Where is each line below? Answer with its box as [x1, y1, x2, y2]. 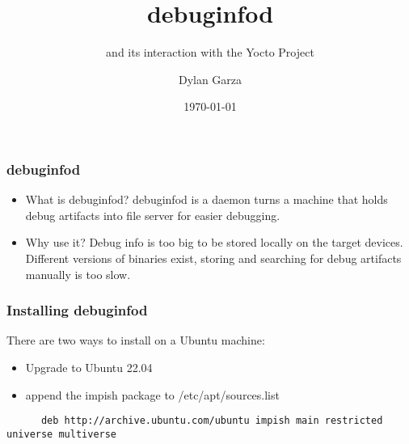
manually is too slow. [25, 265, 131, 282]
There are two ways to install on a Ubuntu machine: [6, 332, 265, 349]
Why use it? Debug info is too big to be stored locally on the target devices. [25, 234, 403, 251]
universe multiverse [6, 428, 117, 440]
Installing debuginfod [6, 300, 148, 320]
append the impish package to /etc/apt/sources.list [25, 386, 280, 403]
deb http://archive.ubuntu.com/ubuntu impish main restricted [40, 415, 383, 427]
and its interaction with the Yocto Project [106, 44, 314, 61]
